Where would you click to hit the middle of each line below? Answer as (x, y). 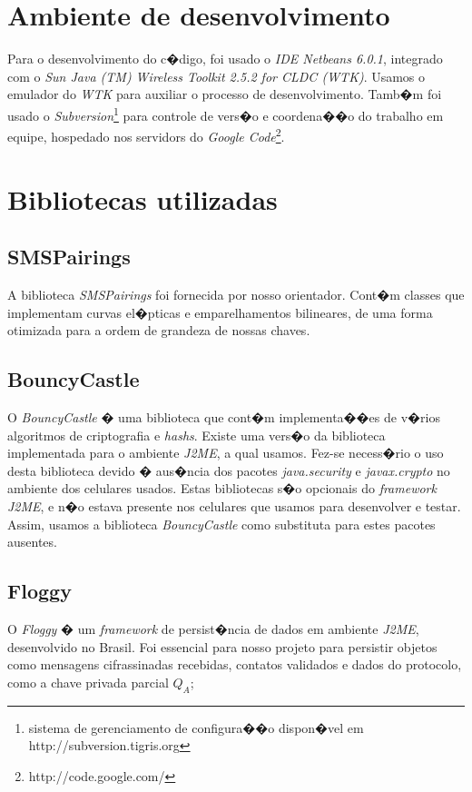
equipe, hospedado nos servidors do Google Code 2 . (146, 135)
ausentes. (32, 542)
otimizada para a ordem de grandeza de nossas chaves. (159, 330)
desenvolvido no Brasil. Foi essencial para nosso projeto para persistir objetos (222, 646)
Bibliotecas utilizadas (143, 198)
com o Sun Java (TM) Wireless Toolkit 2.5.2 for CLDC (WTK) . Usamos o (216, 76)
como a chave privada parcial (88, 682)
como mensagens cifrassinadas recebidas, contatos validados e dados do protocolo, (235, 664)
